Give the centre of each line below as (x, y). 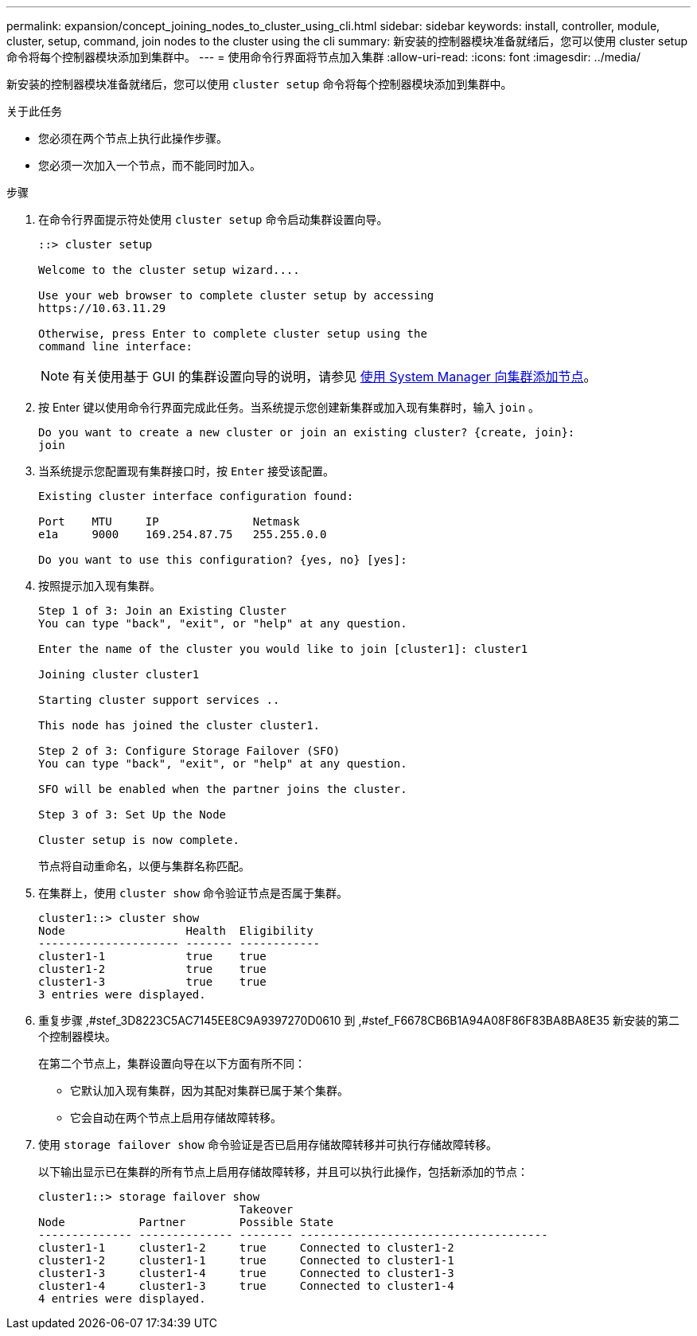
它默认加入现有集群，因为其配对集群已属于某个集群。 (209, 1090)
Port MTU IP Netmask (169, 522)
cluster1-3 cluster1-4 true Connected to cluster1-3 (246, 1273)
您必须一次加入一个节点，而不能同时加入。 (150, 165)
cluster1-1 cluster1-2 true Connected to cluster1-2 (246, 1248)
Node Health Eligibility (176, 931)
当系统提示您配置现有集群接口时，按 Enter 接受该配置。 (187, 471)
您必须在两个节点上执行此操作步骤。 (133, 138)
